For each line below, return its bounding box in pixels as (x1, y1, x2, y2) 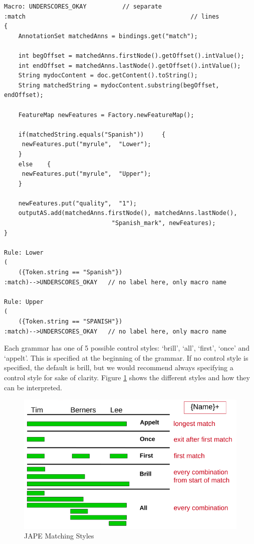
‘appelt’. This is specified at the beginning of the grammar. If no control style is (4, 352, 248, 363)
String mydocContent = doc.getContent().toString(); (18, 72, 198, 79)
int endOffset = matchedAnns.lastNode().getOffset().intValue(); (18, 62, 241, 69)
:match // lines (4, 13, 219, 20)
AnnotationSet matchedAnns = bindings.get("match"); (18, 32, 198, 40)
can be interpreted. (4, 382, 62, 392)
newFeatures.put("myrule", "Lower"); (22, 141, 151, 148)
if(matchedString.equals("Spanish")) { (18, 131, 166, 138)
